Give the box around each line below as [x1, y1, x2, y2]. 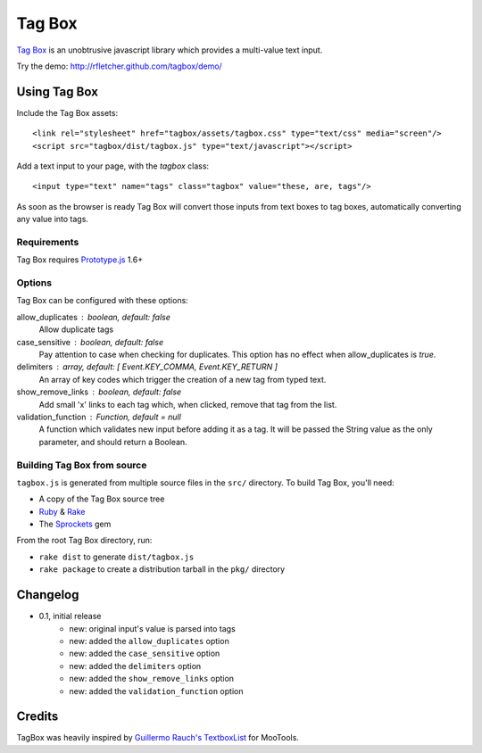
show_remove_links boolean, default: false [16, 386, 182, 397]
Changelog [16, 587, 79, 602]
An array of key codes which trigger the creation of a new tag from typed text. [38, 374, 327, 385]
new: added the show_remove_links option [69, 674, 235, 684]
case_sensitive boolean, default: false [16, 336, 164, 347]
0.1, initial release [38, 611, 102, 622]
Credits [16, 709, 59, 724]
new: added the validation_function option [69, 685, 244, 696]
